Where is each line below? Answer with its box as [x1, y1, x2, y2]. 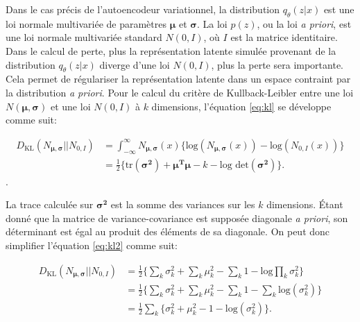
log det [219, 160, 249, 170]
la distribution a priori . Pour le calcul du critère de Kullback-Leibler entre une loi [6, 85, 354, 99]
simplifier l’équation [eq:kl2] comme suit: [6, 237, 178, 252]
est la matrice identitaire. [230, 30, 338, 44]
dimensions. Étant [266, 197, 343, 212]
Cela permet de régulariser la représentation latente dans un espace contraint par [6, 71, 351, 86]
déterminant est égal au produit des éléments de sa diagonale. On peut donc [6, 224, 330, 239]
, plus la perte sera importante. [211, 57, 343, 71]
